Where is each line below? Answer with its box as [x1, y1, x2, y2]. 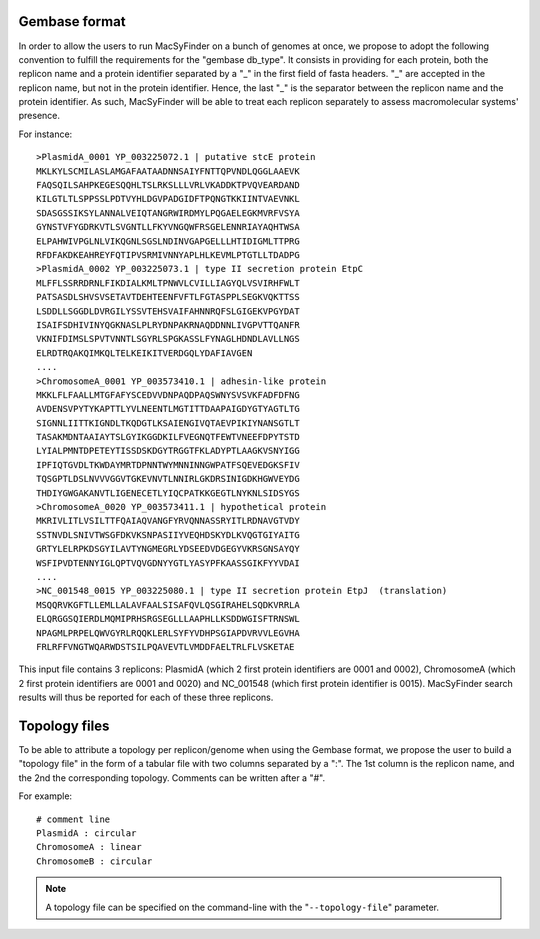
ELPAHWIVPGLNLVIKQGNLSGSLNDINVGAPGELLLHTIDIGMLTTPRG [36, 235, 300, 247]
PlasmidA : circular [36, 827, 137, 839]
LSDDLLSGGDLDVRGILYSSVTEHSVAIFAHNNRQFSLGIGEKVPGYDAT [36, 305, 300, 317]
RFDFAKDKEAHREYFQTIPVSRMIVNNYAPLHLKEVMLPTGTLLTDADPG [36, 249, 300, 260]
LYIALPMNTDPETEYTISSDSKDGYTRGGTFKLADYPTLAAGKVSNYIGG [36, 445, 300, 457]
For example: [18, 790, 73, 802]
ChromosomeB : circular [36, 855, 153, 867]
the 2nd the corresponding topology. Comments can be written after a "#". [18, 771, 325, 784]
